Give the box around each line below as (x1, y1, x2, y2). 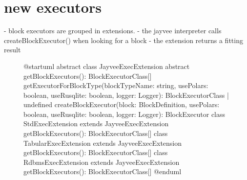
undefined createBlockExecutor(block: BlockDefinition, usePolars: (23, 99, 220, 110)
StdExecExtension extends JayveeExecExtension (23, 118, 169, 129)
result (4, 45, 21, 55)
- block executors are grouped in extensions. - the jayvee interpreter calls (4, 25, 222, 36)
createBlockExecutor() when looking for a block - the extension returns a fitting (4, 35, 243, 45)
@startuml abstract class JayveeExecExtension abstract (23, 61, 190, 71)
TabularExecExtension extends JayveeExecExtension (23, 137, 182, 148)
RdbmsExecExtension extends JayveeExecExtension (23, 157, 180, 167)
